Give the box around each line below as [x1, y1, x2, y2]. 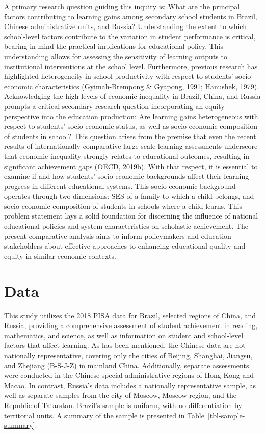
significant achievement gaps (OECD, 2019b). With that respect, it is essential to [4, 160, 258, 171]
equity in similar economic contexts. [4, 250, 116, 261]
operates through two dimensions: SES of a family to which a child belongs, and [4, 191, 254, 201]
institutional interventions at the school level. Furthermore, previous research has [4, 61, 258, 71]
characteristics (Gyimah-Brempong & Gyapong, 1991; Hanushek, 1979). [35, 80, 259, 91]
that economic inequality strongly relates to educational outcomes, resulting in [4, 150, 250, 161]
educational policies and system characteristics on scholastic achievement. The [4, 221, 248, 231]
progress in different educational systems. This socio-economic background [4, 180, 236, 191]
